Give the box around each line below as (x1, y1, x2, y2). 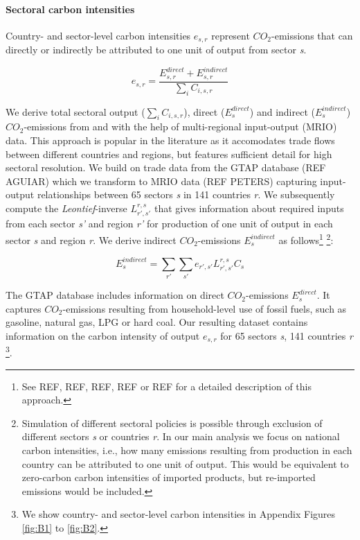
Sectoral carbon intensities (6, 1, 135, 16)
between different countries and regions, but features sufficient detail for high (6, 146, 332, 161)
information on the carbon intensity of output (6, 328, 200, 342)
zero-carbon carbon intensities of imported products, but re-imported (21, 470, 316, 485)
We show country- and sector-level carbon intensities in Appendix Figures (21, 507, 336, 521)
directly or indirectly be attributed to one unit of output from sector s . (6, 42, 307, 57)
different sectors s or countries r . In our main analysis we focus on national (21, 429, 340, 444)
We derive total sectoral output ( (6, 104, 145, 119)
